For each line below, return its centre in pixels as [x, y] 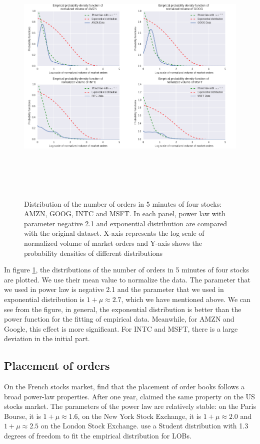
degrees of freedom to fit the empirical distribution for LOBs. [98, 436]
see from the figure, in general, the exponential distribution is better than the [123, 309]
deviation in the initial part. [47, 338]
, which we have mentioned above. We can [186, 299]
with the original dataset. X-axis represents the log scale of [114, 233]
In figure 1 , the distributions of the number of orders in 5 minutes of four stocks [126, 270]
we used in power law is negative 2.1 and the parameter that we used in [114, 289]
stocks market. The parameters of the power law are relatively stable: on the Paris [130, 406]
